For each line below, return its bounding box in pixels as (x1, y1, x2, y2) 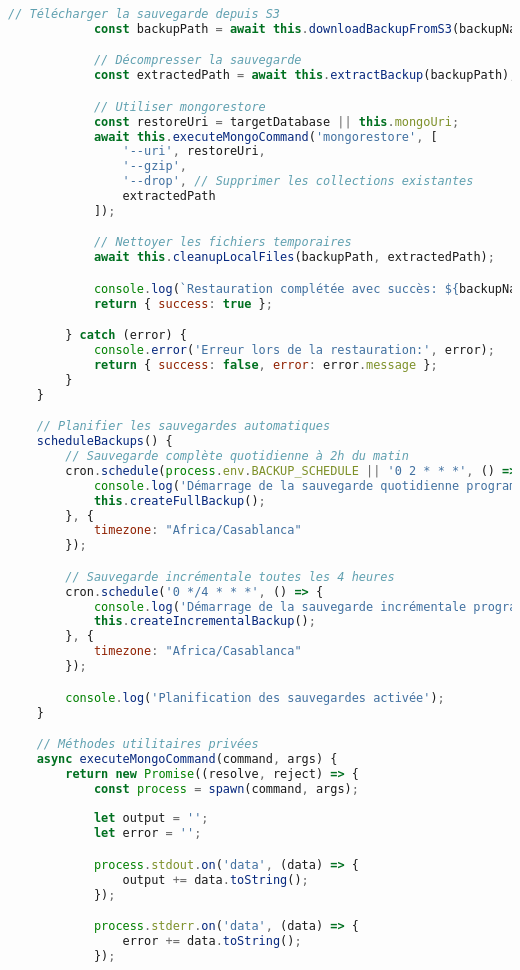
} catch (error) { (65, 328, 187, 343)
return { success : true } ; (93, 296, 273, 311)
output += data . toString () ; (122, 872, 309, 887)
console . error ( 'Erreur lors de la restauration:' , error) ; (93, 343, 495, 358)
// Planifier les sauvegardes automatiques (36, 419, 331, 434)
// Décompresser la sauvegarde (93, 53, 302, 68)
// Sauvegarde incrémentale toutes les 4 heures (65, 569, 395, 584)
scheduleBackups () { (36, 434, 173, 449)
